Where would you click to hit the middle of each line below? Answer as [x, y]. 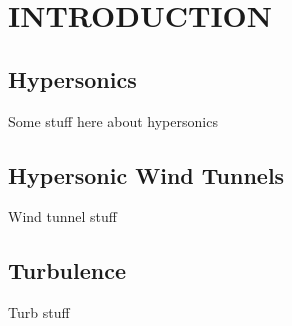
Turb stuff [39, 312]
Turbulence [67, 270]
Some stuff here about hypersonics [113, 120]
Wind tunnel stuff [62, 216]
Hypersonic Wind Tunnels [146, 174]
